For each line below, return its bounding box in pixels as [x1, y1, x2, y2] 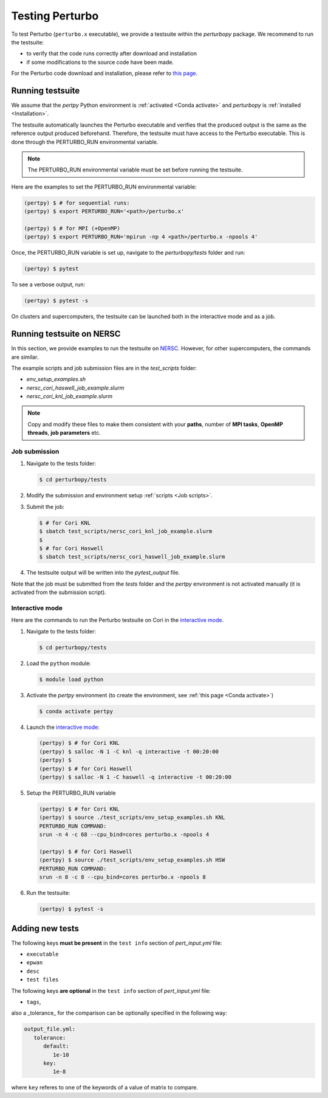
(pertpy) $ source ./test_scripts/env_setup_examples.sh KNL [39, 814, 225, 821]
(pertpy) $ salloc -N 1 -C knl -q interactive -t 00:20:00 [39, 748, 219, 755]
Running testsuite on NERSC [11, 329, 121, 339]
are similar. [11, 353, 39, 361]
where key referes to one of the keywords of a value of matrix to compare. [11, 1084, 199, 1091]
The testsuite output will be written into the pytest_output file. [26, 569, 180, 576]
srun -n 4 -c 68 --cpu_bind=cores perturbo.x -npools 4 [39, 831, 210, 838]
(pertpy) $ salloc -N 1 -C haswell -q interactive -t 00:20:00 [39, 774, 232, 781]
